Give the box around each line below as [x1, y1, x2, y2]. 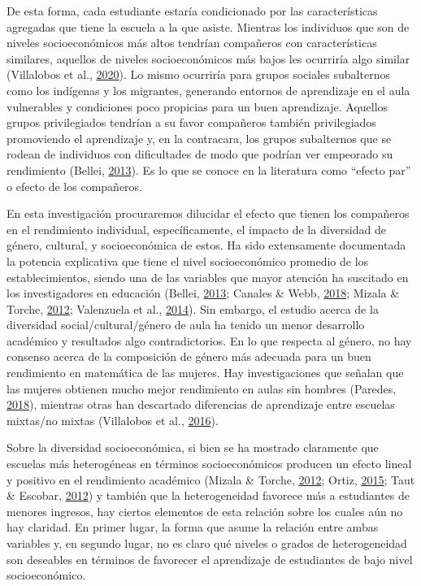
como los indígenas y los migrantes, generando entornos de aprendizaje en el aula [7, 81, 410, 98]
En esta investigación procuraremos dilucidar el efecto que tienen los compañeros [7, 205, 410, 222]
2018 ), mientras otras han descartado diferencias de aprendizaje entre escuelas [7, 396, 395, 413]
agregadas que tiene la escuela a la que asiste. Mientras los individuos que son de [7, 18, 410, 35]
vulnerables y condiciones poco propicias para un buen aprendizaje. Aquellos [7, 98, 388, 115]
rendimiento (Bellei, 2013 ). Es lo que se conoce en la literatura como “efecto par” [7, 161, 411, 178]
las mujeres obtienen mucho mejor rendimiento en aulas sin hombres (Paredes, [7, 380, 397, 397]
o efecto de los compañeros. [7, 177, 142, 194]
